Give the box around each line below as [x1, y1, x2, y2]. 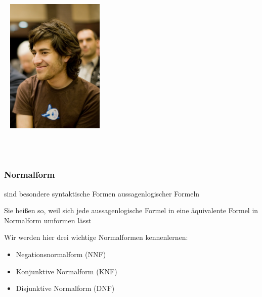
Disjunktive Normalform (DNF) [16, 283, 115, 293]
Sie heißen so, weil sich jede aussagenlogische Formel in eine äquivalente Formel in [4, 205, 258, 216]
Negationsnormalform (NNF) [16, 249, 106, 259]
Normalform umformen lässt [4, 215, 92, 225]
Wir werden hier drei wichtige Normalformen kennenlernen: [4, 232, 188, 242]
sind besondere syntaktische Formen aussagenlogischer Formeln [4, 188, 200, 199]
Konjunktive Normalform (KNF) [16, 266, 117, 276]
